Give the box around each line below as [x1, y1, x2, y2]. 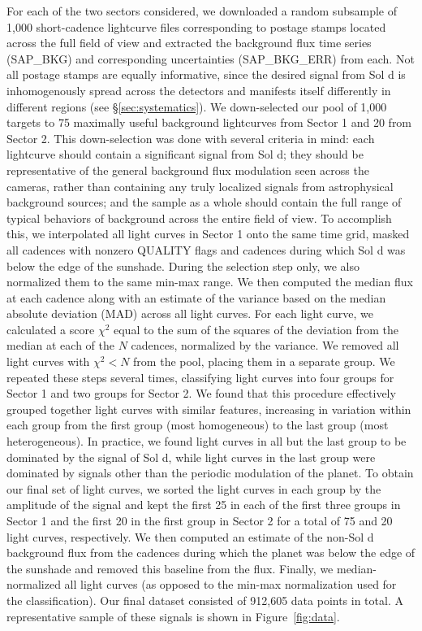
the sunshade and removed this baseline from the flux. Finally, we [6, 559, 334, 577]
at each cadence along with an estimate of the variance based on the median [6, 289, 386, 306]
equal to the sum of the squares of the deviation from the [113, 320, 399, 337]
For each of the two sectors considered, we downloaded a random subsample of [6, 2, 397, 19]
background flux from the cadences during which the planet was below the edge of [6, 544, 416, 561]
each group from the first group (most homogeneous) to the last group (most [6, 416, 389, 433]
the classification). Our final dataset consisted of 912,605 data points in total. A [6, 591, 403, 608]
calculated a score [6, 320, 95, 337]
